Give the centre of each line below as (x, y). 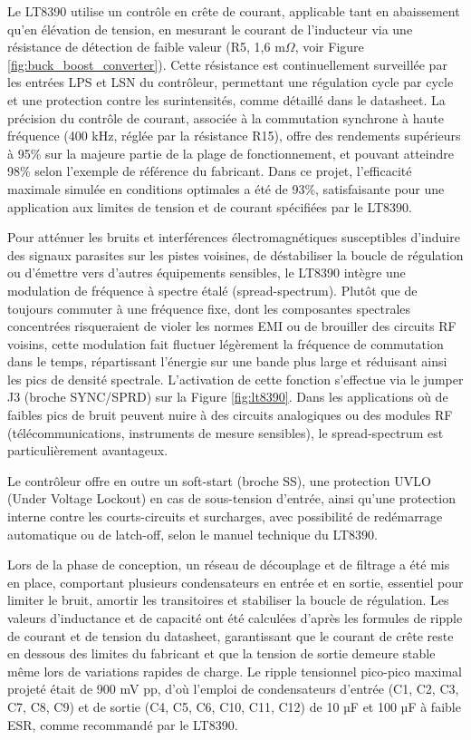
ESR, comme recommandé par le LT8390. (123, 724)
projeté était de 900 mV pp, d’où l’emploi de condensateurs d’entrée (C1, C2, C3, (233, 689)
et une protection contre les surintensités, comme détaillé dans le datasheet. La (226, 99)
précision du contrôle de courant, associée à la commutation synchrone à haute (226, 117)
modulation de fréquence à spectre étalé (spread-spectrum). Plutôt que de (212, 290)
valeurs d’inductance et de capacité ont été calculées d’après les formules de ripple (235, 618)
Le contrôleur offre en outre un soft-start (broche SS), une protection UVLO (219, 480)
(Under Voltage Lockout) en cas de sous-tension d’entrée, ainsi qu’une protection (231, 498)
